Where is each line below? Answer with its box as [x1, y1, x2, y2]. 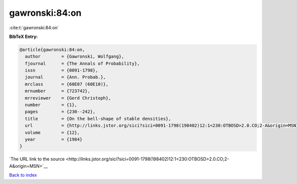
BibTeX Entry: [9, 34, 38, 39]
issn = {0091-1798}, [25, 68, 99, 74]
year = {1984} [25, 137, 83, 142]
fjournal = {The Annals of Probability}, [25, 61, 140, 66]
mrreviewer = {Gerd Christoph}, [25, 95, 111, 101]
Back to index [9, 172, 37, 178]
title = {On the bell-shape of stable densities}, [25, 116, 171, 121]
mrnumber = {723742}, [25, 88, 91, 94]
